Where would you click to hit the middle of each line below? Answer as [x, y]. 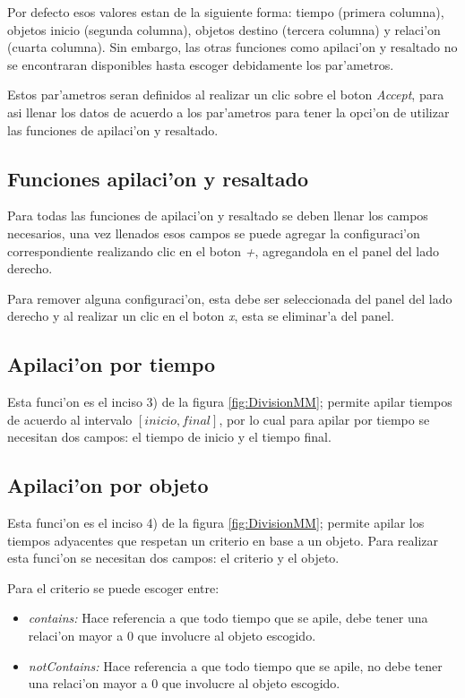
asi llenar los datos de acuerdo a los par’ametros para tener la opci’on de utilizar [228, 112]
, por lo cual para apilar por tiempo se [324, 419]
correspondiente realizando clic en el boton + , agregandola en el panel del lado [223, 250]
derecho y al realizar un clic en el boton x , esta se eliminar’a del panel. [201, 316]
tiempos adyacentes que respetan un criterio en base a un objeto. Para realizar [223, 540]
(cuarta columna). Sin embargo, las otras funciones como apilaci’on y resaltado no [232, 47]
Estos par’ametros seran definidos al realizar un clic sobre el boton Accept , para [226, 95]
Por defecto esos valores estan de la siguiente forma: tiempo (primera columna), [226, 12]
